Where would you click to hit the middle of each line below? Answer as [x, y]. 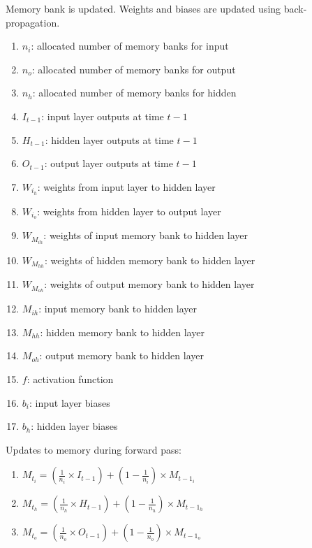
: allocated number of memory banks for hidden [134, 93]
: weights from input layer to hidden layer [126, 186]
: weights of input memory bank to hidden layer [146, 235]
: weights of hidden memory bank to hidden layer [150, 260]
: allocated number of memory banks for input [130, 46]
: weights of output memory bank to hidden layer [149, 284]
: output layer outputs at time [109, 163]
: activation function [70, 379]
